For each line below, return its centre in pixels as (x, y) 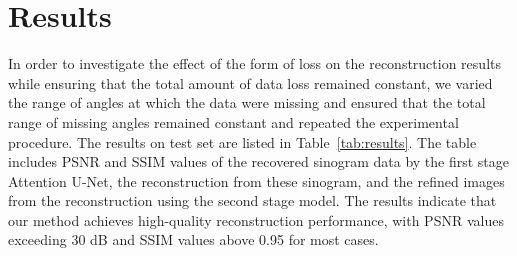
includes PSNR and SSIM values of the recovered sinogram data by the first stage (259, 161)
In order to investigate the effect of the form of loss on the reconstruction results (254, 63)
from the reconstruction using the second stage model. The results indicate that (252, 200)
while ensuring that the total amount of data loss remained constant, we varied (250, 82)
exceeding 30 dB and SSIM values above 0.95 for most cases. (193, 239)
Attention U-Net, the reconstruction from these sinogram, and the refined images (256, 180)
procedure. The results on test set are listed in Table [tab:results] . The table (242, 141)
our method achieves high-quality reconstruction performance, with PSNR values (256, 219)
